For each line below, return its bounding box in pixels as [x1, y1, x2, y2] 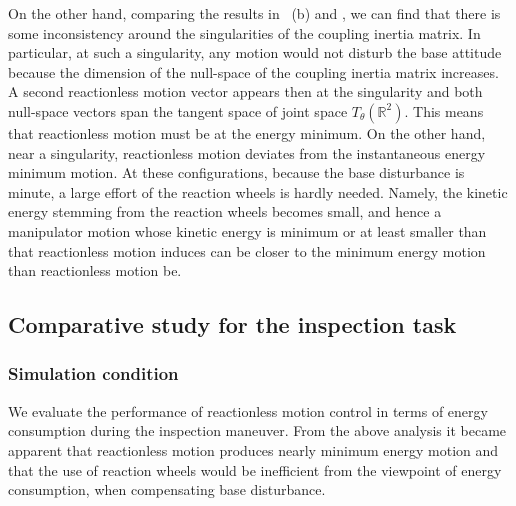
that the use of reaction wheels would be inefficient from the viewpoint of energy [8, 459, 502, 480]
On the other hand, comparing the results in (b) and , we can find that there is [8, 3, 501, 23]
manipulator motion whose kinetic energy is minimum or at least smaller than [8, 220, 487, 241]
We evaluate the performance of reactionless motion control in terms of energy [8, 400, 488, 421]
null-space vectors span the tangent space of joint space [8, 100, 348, 121]
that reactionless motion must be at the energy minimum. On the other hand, [8, 122, 486, 143]
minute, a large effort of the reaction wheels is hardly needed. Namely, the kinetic [8, 181, 508, 202]
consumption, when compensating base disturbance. [8, 479, 326, 500]
